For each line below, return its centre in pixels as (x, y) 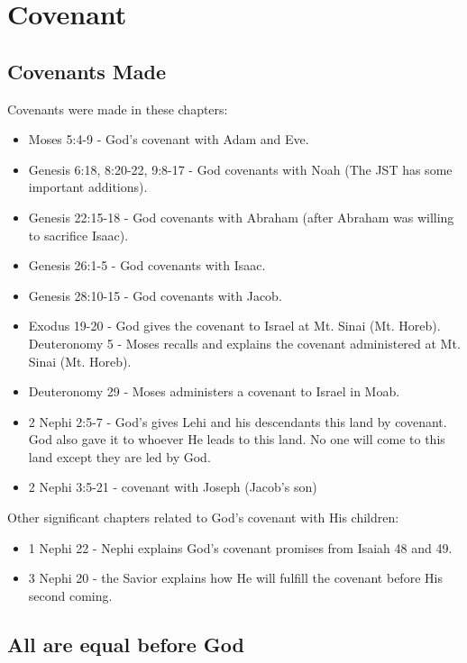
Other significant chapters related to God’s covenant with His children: (203, 518)
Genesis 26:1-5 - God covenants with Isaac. (147, 265)
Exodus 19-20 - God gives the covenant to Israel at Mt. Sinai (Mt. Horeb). (234, 326)
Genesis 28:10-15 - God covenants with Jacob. (155, 295)
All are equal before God (126, 644)
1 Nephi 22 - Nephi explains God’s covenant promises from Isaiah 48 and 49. (240, 547)
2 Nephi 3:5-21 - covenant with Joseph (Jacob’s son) (173, 487)
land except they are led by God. (119, 456)
